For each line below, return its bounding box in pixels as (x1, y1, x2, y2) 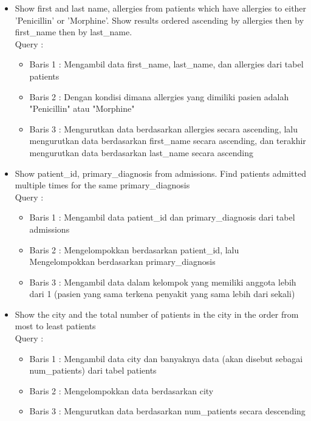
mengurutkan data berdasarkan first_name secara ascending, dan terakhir (29, 134, 306, 147)
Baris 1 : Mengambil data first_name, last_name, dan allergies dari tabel (29, 58, 304, 70)
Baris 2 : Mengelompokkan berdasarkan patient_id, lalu (29, 243, 239, 256)
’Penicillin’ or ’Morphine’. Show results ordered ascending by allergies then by (15, 13, 304, 26)
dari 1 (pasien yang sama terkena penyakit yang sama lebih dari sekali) (29, 287, 295, 300)
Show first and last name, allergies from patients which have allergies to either (15, 2, 307, 14)
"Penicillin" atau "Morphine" (29, 102, 135, 115)
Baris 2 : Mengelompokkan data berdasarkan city (29, 384, 214, 397)
